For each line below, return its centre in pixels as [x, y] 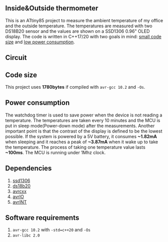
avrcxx [19, 191]
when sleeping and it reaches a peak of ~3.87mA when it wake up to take [82, 142]
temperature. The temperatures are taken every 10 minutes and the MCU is [83, 120]
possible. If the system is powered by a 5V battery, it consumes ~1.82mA [81, 136]
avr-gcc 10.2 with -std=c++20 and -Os [51, 230]
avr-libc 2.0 [26, 236]
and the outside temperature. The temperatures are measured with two [79, 26]
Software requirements [42, 218]
